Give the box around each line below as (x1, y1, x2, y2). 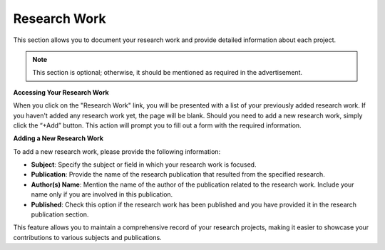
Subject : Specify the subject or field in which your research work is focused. (31, 160, 257, 169)
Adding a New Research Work (13, 134, 103, 142)
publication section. (31, 210, 89, 219)
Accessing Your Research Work (13, 88, 110, 96)
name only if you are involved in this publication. (31, 190, 173, 199)
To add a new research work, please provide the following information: (13, 147, 221, 156)
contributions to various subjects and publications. (13, 233, 162, 241)
